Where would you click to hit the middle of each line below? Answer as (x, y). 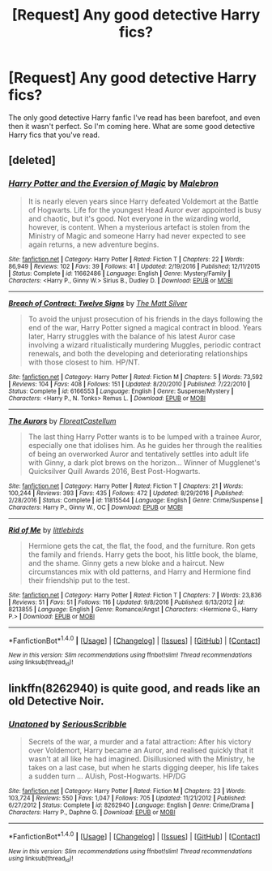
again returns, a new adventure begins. (93, 244)
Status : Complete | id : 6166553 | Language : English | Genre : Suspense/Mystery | (121, 391)
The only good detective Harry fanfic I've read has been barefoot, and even (134, 117)
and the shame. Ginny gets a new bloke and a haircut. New (126, 563)
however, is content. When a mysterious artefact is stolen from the (139, 227)
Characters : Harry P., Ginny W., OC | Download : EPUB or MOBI (96, 507)
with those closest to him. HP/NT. (84, 362)
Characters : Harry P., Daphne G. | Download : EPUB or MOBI (92, 813)
